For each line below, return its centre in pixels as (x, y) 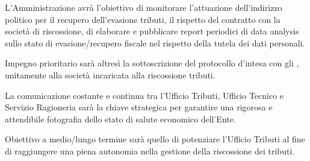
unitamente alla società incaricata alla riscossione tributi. (110, 74)
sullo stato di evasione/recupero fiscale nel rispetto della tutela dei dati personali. (155, 43)
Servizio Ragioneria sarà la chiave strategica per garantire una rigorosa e (139, 107)
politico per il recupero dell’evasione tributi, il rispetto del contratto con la (143, 19)
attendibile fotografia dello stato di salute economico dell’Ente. (120, 118)
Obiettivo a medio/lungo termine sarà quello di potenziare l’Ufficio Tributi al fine (155, 139)
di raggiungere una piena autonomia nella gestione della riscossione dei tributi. (150, 150)
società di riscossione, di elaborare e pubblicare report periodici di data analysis (152, 31)
